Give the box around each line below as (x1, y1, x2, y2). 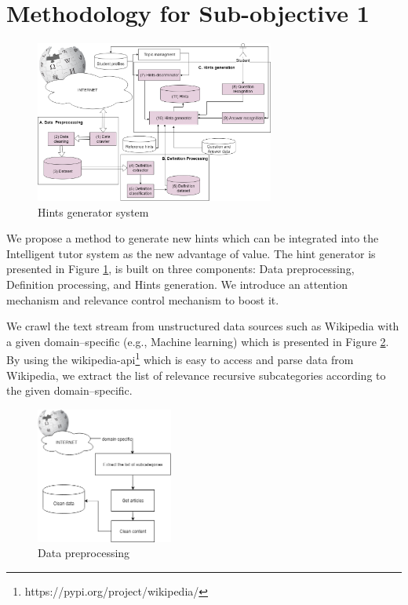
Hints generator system (38, 203, 149, 220)
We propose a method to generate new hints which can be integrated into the (6, 230, 379, 246)
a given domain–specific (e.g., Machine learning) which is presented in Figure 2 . (6, 333, 389, 349)
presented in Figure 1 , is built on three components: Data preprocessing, (6, 261, 355, 277)
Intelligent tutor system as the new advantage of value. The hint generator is (6, 245, 376, 261)
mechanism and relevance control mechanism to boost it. (6, 291, 279, 308)
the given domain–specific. (6, 382, 133, 399)
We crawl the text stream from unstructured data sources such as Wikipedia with (6, 318, 399, 334)
